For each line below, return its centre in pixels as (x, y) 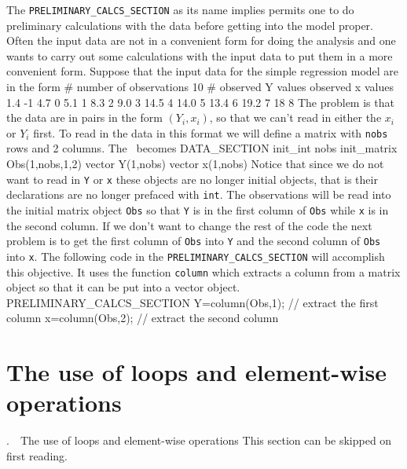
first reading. (37, 455)
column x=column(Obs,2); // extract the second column (143, 318)
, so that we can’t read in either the (295, 117)
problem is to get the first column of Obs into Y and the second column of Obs (194, 241)
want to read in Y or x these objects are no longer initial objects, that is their (192, 179)
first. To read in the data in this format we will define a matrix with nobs (211, 132)
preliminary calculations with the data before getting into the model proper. (190, 25)
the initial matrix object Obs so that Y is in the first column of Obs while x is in (198, 209)
